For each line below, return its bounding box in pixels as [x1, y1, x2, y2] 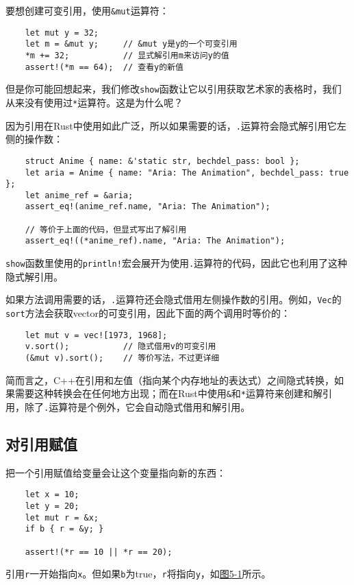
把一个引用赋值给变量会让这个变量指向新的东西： [5, 465, 226, 479]
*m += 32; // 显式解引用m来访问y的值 [25, 50, 229, 60]
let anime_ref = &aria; [25, 190, 134, 200]
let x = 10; [25, 490, 79, 500]
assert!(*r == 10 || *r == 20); [25, 547, 173, 557]
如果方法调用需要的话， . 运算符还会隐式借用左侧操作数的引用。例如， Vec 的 [5, 292, 342, 307]
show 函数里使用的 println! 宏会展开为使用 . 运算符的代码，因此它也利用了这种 [5, 256, 348, 270]
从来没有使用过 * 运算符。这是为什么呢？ [5, 95, 184, 109]
